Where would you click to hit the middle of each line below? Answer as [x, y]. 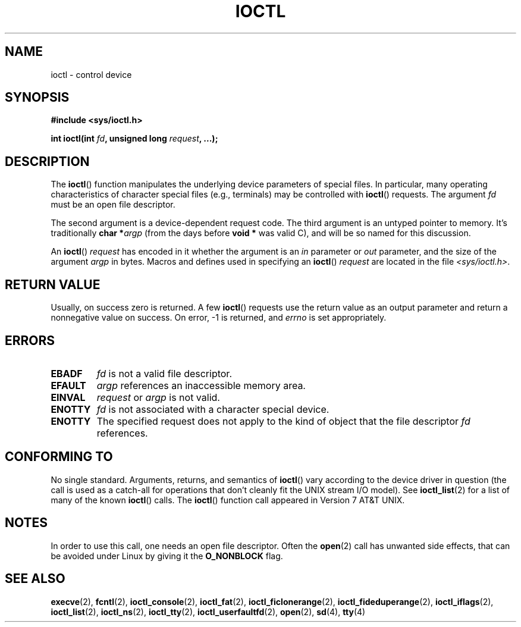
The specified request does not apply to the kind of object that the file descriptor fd [283, 421]
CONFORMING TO [59, 457]
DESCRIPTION [47, 161]
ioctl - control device [91, 74]
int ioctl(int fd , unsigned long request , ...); [134, 139]
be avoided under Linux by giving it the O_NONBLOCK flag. [167, 556]
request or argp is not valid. [158, 397]
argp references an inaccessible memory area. [201, 385]
